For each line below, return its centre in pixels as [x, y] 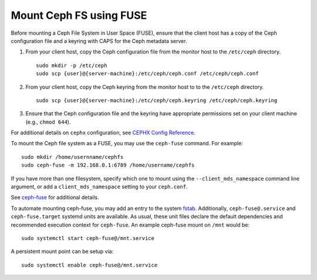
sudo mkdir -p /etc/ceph [72, 65]
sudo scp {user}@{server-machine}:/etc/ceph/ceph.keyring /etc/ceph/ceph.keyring [157, 100]
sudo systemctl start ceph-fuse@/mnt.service [88, 238]
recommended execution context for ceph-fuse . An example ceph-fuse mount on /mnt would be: [130, 225]
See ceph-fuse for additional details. [55, 198]
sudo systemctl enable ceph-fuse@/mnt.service [90, 265]
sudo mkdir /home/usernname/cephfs [72, 157]
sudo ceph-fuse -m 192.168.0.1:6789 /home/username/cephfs [108, 165]
